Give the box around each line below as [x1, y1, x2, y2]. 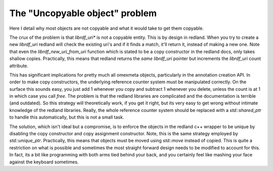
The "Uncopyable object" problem [9, 8, 157, 19]
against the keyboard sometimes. [9, 159, 79, 165]
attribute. [9, 63, 29, 69]
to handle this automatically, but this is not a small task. [9, 114, 124, 121]
